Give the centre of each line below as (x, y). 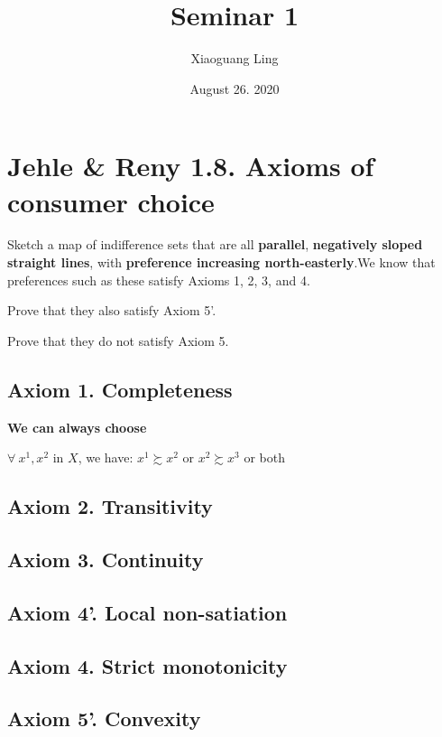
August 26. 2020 (235, 88)
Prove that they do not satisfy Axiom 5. (118, 340)
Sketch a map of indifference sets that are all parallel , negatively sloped (215, 244)
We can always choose (77, 427)
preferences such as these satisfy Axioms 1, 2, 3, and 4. (159, 280)
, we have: (106, 457)
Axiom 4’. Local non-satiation (147, 612)
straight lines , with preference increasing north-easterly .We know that (221, 262)
